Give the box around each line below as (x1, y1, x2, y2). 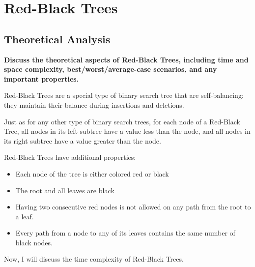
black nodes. (15, 237, 53, 247)
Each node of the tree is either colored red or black (15, 168, 169, 178)
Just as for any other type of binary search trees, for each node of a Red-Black (4, 116, 240, 126)
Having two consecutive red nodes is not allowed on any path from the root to (15, 202, 251, 212)
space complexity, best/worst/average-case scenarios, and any (4, 64, 217, 74)
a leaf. (15, 211, 34, 221)
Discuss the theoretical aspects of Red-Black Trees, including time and (4, 54, 249, 64)
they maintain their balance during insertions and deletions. (4, 99, 184, 110)
